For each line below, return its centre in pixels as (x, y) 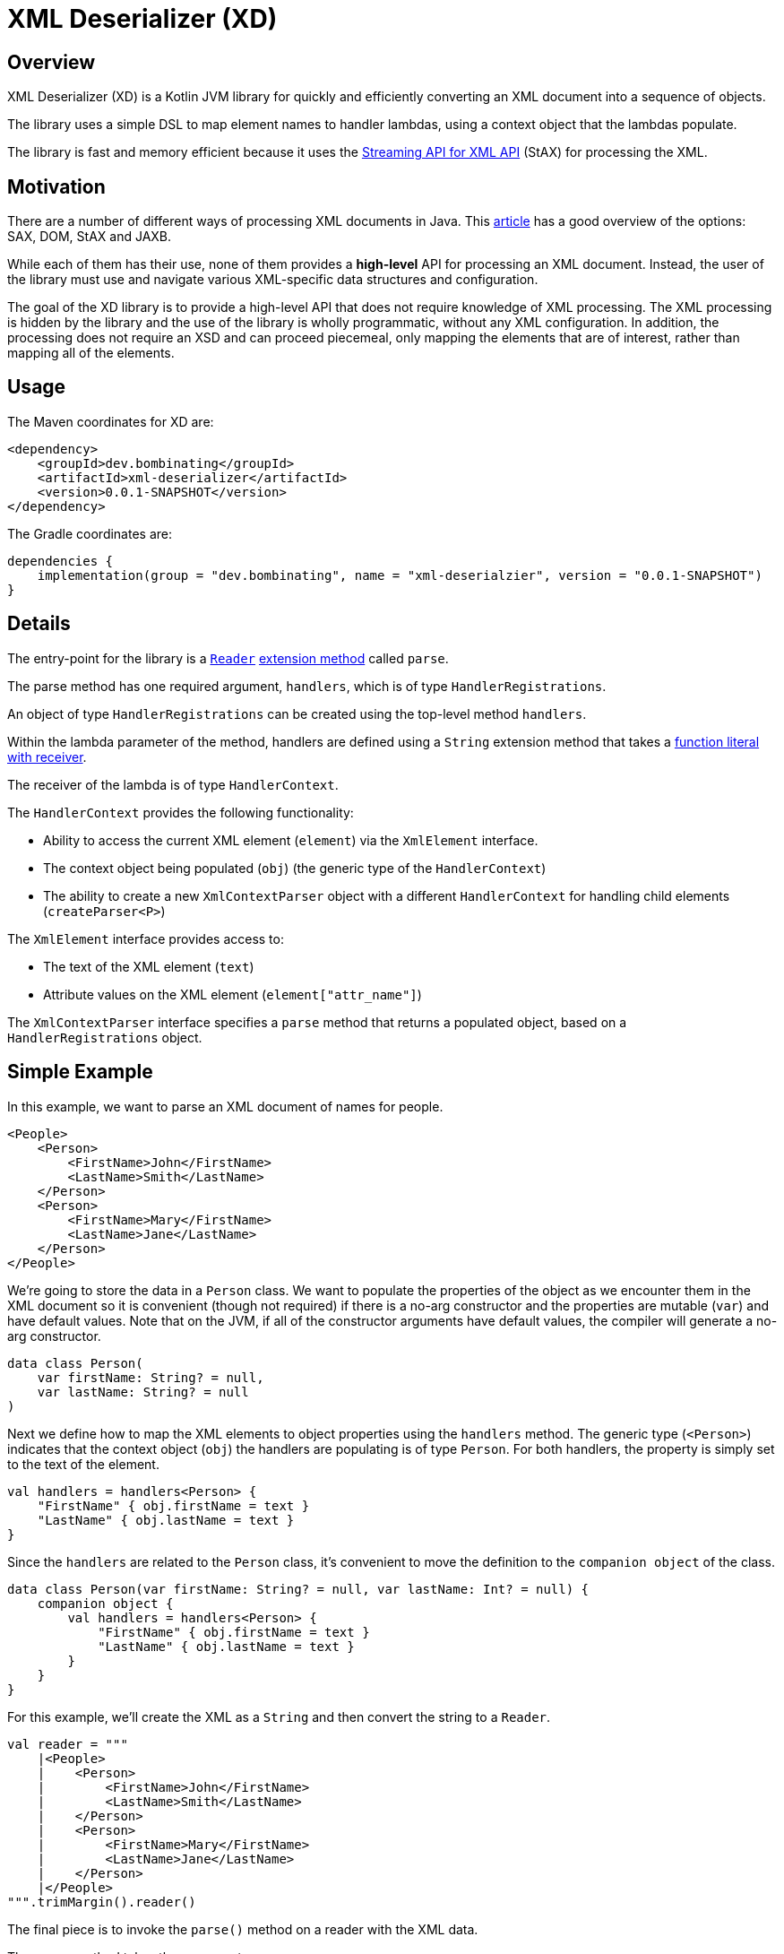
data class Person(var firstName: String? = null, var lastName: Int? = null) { (298, 1589)
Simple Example (80, 1072)
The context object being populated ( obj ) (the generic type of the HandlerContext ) (295, 868)
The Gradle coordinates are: (90, 533)
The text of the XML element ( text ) (149, 966)
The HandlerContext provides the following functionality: (181, 812)
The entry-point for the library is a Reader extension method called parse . (228, 658)
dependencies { (60, 561)
